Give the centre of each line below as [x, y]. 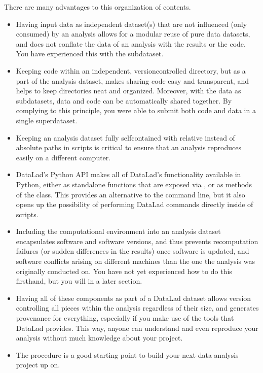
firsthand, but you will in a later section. [79, 281]
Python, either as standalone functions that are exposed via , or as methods [134, 184]
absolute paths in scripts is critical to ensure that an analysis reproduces [129, 147]
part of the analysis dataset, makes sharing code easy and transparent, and [132, 80]
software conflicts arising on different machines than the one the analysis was [135, 261]
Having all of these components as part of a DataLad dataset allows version [134, 298]
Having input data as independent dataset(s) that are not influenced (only [131, 24]
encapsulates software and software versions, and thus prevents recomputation [137, 241]
